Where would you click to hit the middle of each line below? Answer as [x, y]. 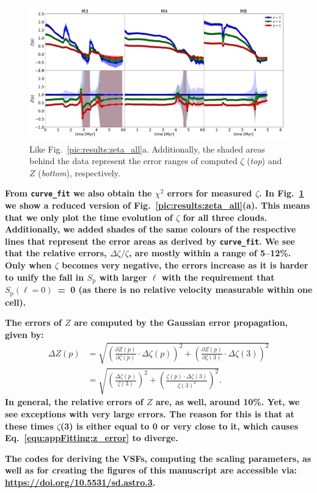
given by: [24, 334]
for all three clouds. [225, 217]
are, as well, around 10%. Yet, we [228, 402]
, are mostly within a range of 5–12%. [210, 253]
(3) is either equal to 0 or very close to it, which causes [180, 426]
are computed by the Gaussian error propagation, [181, 322]
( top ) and [264, 161]
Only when [28, 265]
